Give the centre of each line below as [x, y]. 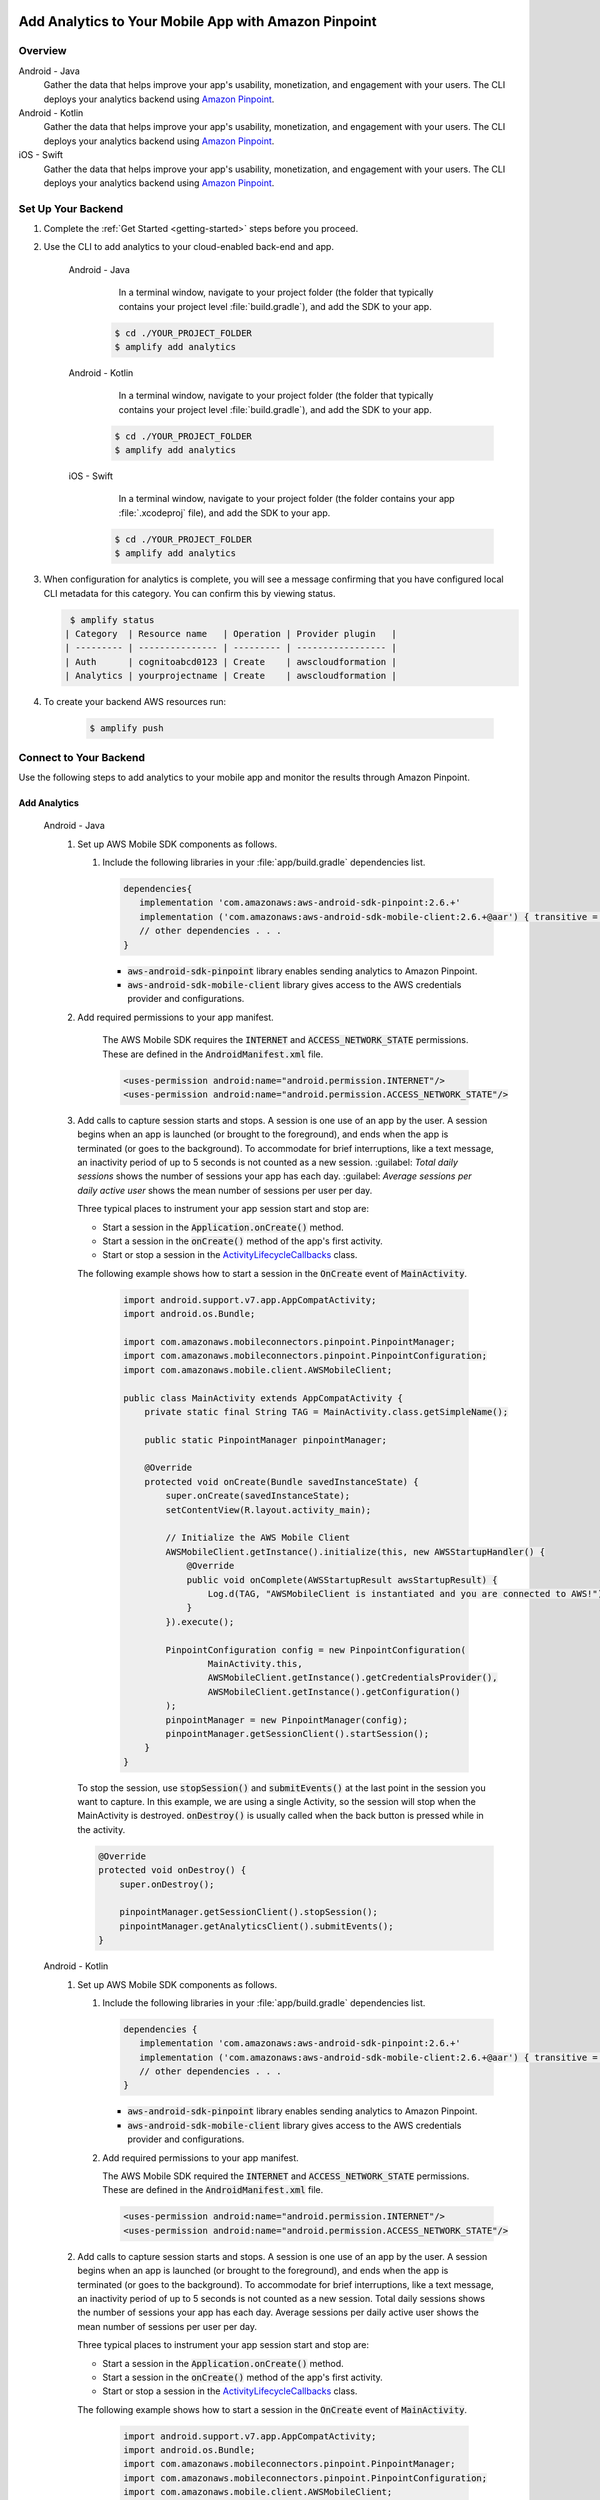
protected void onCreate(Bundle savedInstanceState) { [281, 1481]
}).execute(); [200, 1621]
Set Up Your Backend [71, 208]
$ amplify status [112, 619]
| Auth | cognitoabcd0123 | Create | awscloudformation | [230, 661]
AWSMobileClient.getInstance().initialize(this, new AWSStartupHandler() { [355, 1551]
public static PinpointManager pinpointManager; [266, 1439]
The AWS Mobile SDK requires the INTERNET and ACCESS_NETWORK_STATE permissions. [285, 1040]
